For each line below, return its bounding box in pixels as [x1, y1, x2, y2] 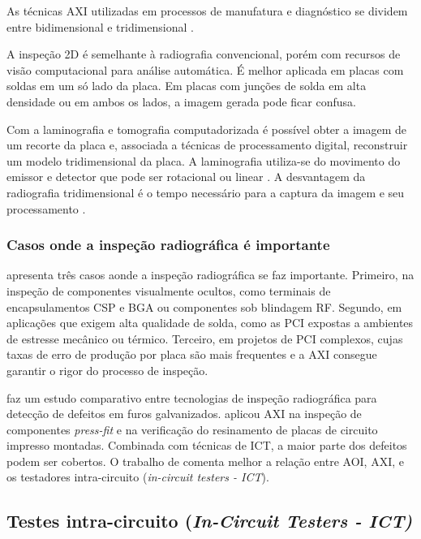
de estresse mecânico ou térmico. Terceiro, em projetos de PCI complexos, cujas [6, 330, 403, 347]
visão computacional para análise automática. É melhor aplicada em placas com [6, 61, 404, 78]
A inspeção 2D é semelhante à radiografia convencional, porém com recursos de [6, 45, 401, 63]
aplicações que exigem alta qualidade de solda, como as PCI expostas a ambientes [6, 314, 414, 331]
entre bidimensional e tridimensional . [6, 18, 194, 35]
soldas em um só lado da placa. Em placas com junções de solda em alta [6, 77, 367, 94]
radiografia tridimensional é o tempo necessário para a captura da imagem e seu [6, 183, 405, 201]
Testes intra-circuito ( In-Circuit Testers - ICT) [6, 508, 413, 533]
